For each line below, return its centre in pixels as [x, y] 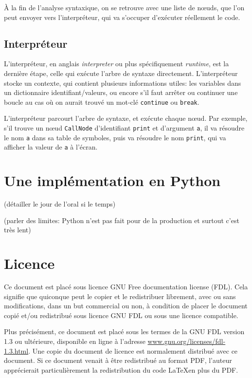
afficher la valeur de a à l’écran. [51, 147]
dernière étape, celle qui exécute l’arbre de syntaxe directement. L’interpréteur [121, 73]
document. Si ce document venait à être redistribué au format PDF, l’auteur [118, 360]
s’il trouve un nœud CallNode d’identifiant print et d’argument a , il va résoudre [124, 128]
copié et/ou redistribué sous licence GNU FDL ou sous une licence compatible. [121, 315]
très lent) [18, 230]
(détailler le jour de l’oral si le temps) [60, 204]
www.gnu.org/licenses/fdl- [187, 341]
